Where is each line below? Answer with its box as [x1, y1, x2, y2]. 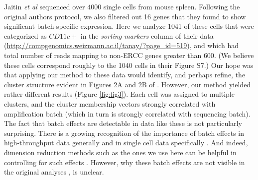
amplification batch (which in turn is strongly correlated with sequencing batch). [4, 108, 251, 119]
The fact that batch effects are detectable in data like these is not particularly [4, 118, 242, 128]
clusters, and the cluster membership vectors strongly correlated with [4, 98, 216, 109]
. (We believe [214, 50, 254, 60]
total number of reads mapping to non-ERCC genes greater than [4, 50, 202, 60]
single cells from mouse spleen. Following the [103, 1, 240, 11]
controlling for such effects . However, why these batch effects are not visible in [4, 157, 245, 167]
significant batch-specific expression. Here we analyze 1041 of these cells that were [4, 21, 254, 31]
